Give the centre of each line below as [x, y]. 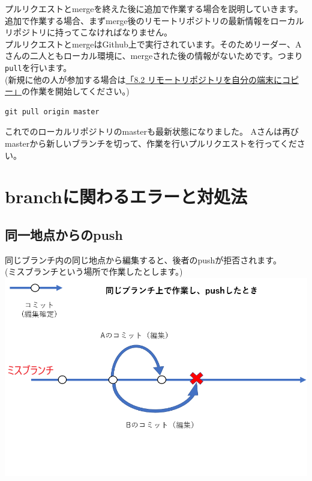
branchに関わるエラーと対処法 [126, 196]
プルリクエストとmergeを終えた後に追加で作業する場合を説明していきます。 [154, 8]
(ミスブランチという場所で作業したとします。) [94, 271]
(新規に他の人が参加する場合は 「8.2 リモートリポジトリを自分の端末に [144, 79]
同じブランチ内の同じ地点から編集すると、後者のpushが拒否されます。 [143, 259]
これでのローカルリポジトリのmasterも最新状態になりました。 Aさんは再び [152, 131]
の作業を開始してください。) [76, 91]
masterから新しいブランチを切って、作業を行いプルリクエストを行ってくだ [151, 143]
